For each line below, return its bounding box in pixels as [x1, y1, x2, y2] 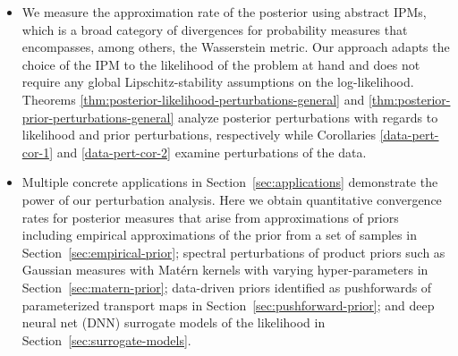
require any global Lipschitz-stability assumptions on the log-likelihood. [21, 72, 414, 91]
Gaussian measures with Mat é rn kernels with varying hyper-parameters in [21, 260, 428, 279]
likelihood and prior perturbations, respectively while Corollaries [21, 125, 377, 144]
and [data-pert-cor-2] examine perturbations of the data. [56, 142, 367, 161]
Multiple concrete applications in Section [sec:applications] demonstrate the [21, 173, 438, 191]
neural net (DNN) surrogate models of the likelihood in [21, 313, 326, 332]
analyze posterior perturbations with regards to [177, 107, 438, 126]
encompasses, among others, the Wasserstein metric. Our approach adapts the [21, 38, 450, 56]
